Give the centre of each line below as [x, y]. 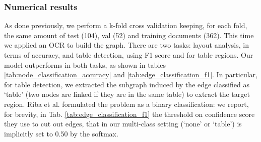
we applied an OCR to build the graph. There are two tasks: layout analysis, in [126, 45]
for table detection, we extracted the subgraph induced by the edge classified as [127, 84]
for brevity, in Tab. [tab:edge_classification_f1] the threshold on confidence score [129, 114]
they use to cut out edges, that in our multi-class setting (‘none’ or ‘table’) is [123, 124]
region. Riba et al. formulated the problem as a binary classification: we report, [126, 104]
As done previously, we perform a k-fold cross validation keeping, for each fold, [126, 25]
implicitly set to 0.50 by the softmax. [61, 133]
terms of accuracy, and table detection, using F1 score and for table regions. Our [129, 55]
